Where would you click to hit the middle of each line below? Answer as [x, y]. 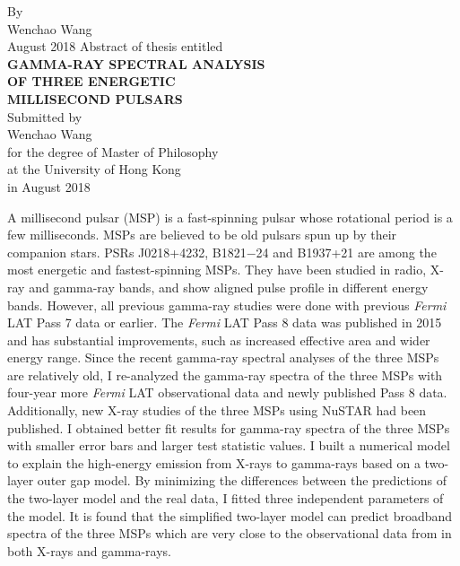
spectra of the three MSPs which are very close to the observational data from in [230, 533]
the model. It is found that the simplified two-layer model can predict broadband [230, 515]
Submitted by [45, 116]
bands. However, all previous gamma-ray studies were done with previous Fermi [227, 305]
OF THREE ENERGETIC [91, 81]
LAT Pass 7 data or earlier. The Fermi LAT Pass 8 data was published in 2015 [225, 322]
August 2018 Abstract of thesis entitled [115, 46]
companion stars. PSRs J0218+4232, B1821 [127, 252]
